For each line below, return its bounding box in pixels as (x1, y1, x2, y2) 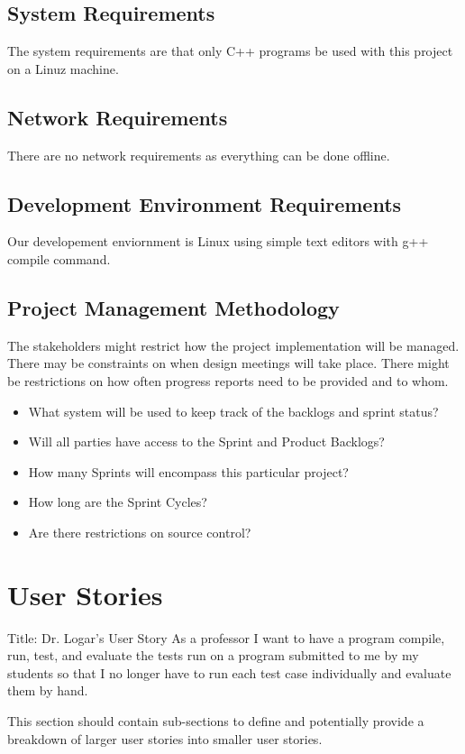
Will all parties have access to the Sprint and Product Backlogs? (28, 432, 385, 451)
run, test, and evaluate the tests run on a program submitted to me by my (7, 646, 419, 665)
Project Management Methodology (7, 293, 340, 321)
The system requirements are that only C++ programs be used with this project (7, 41, 453, 60)
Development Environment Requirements (7, 189, 402, 217)
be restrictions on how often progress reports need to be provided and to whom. (7, 371, 449, 390)
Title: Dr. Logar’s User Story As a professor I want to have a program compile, (7, 628, 445, 647)
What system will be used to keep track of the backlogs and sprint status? (28, 401, 439, 420)
